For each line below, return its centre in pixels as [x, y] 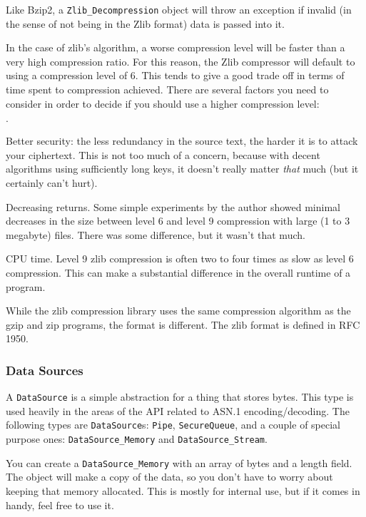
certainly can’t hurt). [52, 183]
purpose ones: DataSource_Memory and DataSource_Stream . [137, 439]
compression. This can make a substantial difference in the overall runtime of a [178, 272]
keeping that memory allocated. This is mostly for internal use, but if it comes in [183, 490]
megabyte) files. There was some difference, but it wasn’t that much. [156, 234]
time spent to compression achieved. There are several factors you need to [167, 89]
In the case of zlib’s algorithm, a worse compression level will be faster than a [176, 47]
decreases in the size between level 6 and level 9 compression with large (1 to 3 [178, 221]
